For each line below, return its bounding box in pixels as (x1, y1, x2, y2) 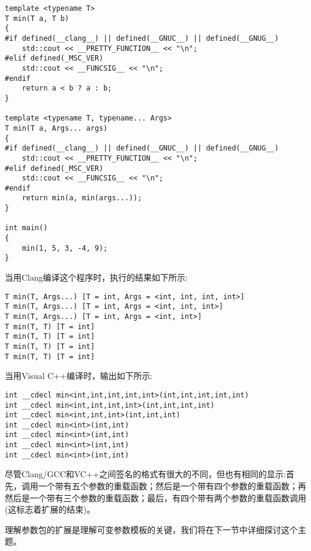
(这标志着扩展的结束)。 (5, 503, 95, 516)
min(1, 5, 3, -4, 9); (22, 243, 108, 252)
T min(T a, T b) (5, 14, 69, 23)
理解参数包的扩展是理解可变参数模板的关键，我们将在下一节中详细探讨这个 (5, 523, 298, 535)
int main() (5, 224, 48, 233)
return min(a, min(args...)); (22, 194, 142, 203)
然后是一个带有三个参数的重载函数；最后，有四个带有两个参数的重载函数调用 (5, 491, 306, 504)
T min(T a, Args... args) (5, 124, 108, 133)
